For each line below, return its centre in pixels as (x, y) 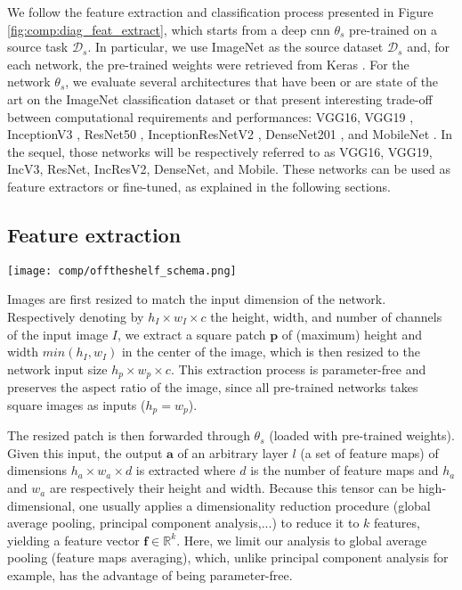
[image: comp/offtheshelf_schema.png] (122, 270)
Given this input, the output (85, 452)
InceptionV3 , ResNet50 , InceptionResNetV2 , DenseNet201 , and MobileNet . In (230, 134)
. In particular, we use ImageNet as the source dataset (235, 47)
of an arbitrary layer (233, 452)
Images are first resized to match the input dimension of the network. (197, 299)
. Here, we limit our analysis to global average (302, 540)
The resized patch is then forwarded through (129, 435)
